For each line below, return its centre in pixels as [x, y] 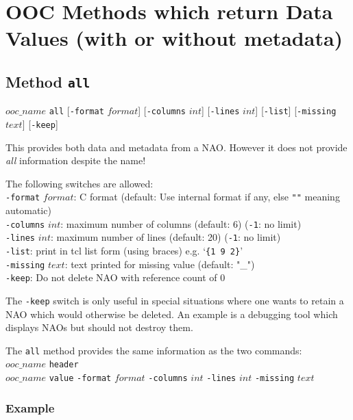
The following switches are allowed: [80, 183]
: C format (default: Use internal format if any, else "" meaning [207, 197]
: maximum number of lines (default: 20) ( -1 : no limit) [166, 237]
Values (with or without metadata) [174, 38]
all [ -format [76, 110]
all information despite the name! [76, 160]
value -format [80, 379]
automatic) [28, 210]
